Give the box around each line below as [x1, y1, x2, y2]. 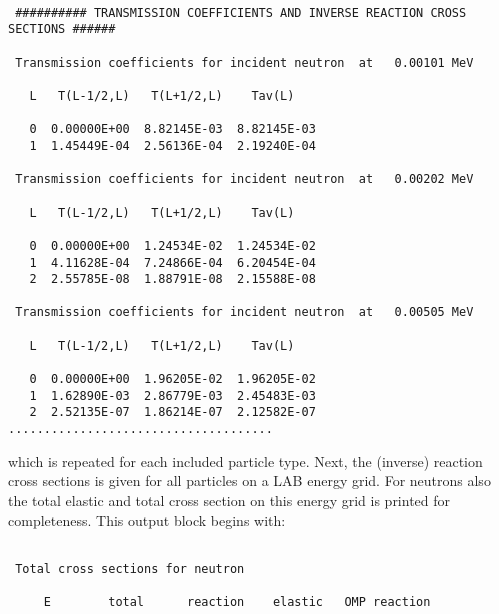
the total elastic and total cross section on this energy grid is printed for [8, 489, 451, 510]
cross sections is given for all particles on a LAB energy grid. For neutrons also [8, 470, 491, 491]
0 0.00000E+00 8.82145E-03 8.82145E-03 [29, 122, 316, 137]
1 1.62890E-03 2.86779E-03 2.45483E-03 [29, 388, 316, 403]
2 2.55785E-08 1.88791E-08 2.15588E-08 [29, 272, 316, 287]
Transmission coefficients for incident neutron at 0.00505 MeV [15, 305, 474, 320]
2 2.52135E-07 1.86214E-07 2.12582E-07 [29, 405, 316, 420]
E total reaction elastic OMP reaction [43, 595, 431, 610]
